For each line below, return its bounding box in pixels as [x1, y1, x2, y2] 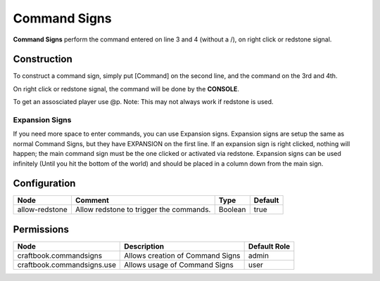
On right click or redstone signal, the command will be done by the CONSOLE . [13, 84, 239, 93]
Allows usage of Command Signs [124, 260, 234, 270]
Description [124, 241, 165, 251]
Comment [75, 195, 109, 205]
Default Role [248, 241, 291, 251]
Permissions [13, 223, 70, 235]
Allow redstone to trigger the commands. [75, 204, 211, 214]
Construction [13, 53, 73, 65]
